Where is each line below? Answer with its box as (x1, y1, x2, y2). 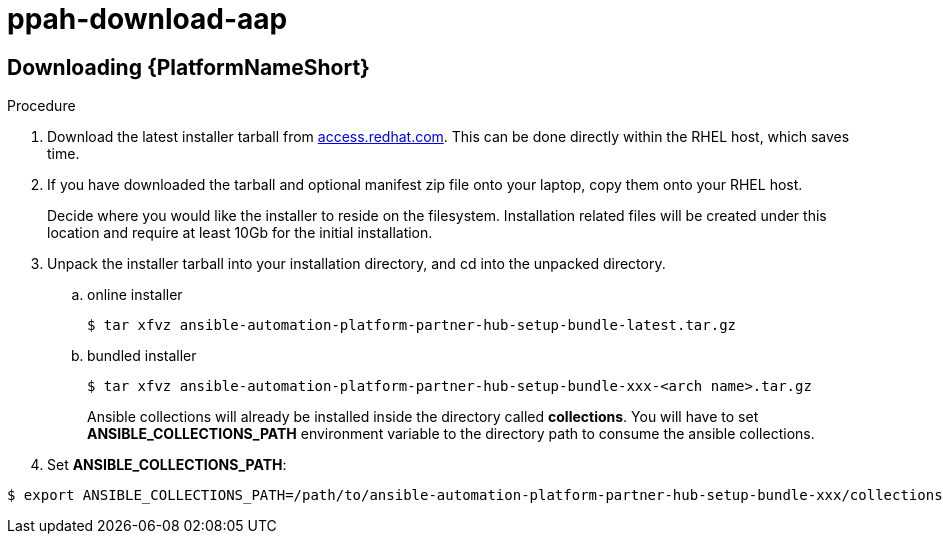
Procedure (7, 97, 76, 115)
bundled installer (87, 347, 197, 365)
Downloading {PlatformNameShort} (7, 54, 370, 80)
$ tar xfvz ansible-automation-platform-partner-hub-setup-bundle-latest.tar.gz (87, 317, 737, 334)
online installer (87, 286, 183, 304)
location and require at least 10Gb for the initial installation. (47, 224, 433, 242)
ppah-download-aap (7, 2, 288, 36)
